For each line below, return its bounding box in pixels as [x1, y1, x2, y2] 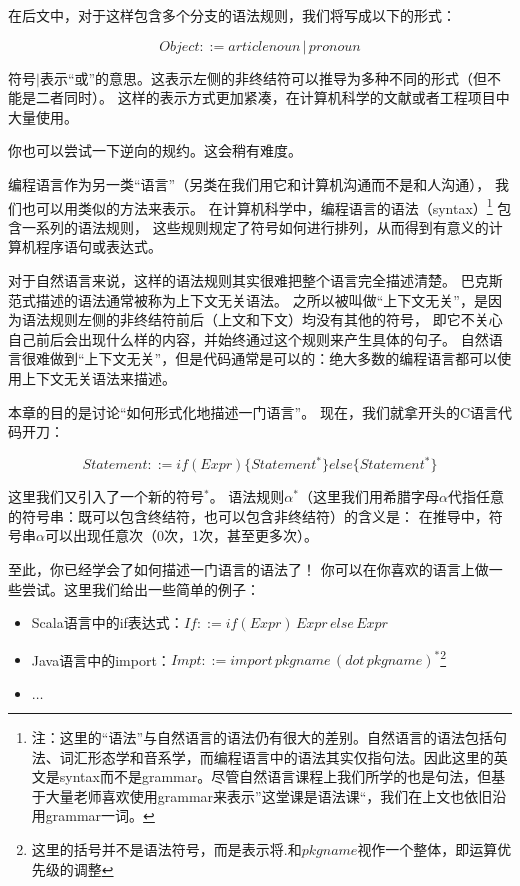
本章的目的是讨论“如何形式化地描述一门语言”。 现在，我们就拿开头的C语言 [8, 401, 498, 422]
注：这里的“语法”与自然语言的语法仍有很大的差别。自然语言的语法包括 [31, 727, 494, 748]
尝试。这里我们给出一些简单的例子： [21, 578, 260, 599]
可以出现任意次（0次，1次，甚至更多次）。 [44, 525, 318, 546]
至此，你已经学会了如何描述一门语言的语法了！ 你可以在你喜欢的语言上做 [8, 559, 489, 580]
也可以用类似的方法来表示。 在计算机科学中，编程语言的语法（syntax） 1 [21, 194, 493, 218]
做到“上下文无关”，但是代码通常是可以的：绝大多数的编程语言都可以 [49, 348, 498, 369]
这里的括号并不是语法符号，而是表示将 [31, 839, 284, 860]
